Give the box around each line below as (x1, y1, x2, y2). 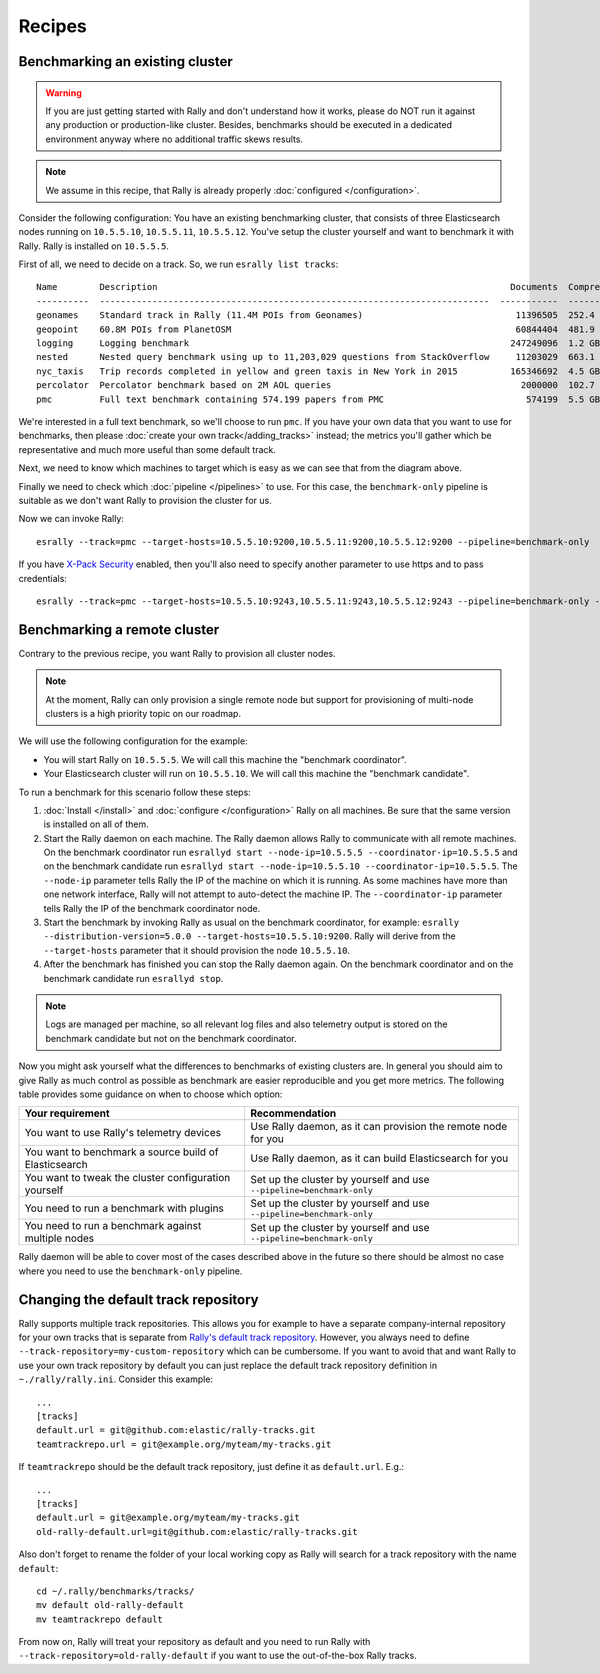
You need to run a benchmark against (24, 1219, 202, 1233)
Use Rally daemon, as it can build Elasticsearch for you (250, 1151, 509, 1165)
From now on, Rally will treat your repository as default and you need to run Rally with (18, 1636, 371, 1648)
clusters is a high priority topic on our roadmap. (45, 707, 242, 719)
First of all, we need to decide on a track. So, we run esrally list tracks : (18, 258, 339, 270)
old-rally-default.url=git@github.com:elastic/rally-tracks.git (36, 1526, 359, 1537)
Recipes (18, 15, 87, 37)
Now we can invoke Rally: (18, 513, 125, 525)
